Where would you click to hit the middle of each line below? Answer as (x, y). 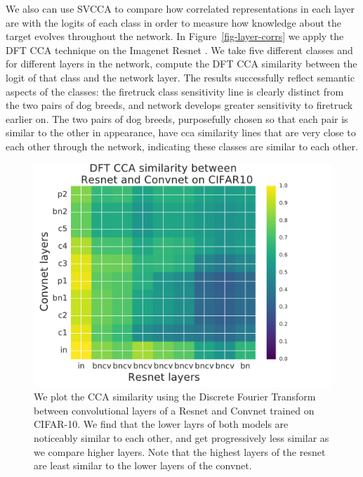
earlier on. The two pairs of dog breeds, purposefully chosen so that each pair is (177, 118)
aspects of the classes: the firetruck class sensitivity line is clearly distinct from (175, 91)
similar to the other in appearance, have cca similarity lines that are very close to (181, 132)
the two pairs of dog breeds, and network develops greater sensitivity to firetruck (179, 105)
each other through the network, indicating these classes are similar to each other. (182, 146)
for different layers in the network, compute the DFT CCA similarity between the (181, 64)
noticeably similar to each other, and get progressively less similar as (181, 437)
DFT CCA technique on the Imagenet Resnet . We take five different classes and (179, 50)
